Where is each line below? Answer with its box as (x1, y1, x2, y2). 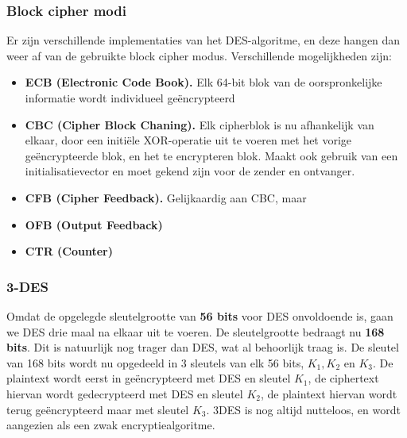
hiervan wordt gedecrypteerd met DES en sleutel (6, 385, 243, 401)
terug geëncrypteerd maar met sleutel (6, 401, 189, 417)
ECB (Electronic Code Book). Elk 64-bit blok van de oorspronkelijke (25, 74, 382, 90)
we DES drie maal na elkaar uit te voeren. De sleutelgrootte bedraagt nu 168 (6, 323, 385, 340)
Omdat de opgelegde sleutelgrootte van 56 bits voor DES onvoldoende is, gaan (6, 307, 393, 324)
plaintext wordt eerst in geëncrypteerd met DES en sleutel (6, 370, 291, 386)
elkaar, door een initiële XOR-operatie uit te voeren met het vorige (25, 132, 352, 148)
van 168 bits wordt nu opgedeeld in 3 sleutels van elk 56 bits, (6, 354, 304, 371)
